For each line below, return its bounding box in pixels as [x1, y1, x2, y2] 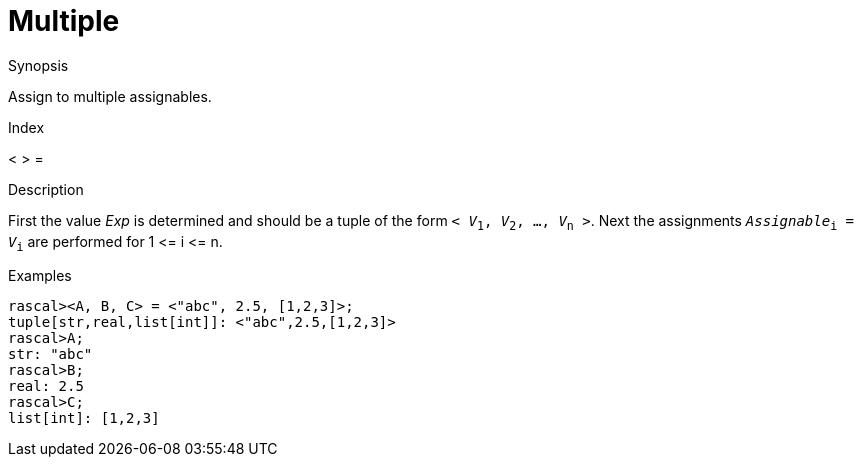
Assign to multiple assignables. [8, 87, 212, 105]
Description [8, 180, 84, 198]
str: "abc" [8, 346, 93, 363]
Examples [8, 267, 72, 285]
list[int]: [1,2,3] [8, 410, 160, 427]
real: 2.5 [8, 378, 84, 395]
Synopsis [8, 56, 69, 74]
